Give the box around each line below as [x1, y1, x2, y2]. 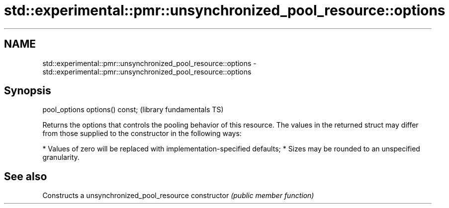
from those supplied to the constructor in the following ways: [42, 129, 242, 138]
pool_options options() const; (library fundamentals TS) [42, 105, 224, 114]
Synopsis [4, 84, 51, 97]
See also [4, 170, 47, 183]
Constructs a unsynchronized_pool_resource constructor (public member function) [42, 191, 314, 200]
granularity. [42, 153, 80, 162]
